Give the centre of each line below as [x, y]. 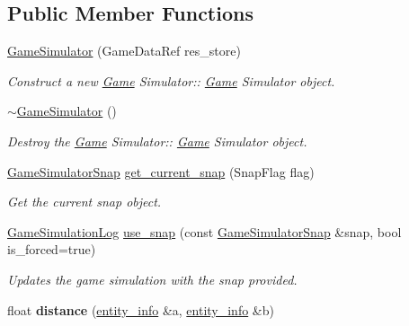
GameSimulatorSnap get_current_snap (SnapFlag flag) [161, 171]
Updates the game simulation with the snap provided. [152, 279]
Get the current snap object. [84, 202]
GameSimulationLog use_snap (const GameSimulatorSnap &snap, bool [204, 231]
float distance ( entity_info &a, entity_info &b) [141, 309]
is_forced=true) [52, 249]
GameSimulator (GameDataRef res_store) [124, 51]
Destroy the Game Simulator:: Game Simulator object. [157, 141]
